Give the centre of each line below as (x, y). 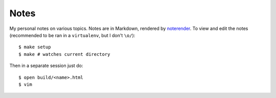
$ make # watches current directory (64, 54)
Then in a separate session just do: (46, 66)
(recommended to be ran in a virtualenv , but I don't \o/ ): (72, 35)
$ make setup (35, 47)
